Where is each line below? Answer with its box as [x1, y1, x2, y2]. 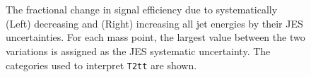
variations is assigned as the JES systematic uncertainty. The [6, 43, 271, 58]
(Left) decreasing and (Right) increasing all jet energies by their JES [6, 16, 303, 30]
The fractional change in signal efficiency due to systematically [6, 2, 278, 17]
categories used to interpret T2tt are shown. [6, 57, 197, 72]
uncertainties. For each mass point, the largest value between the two [6, 30, 305, 45]
